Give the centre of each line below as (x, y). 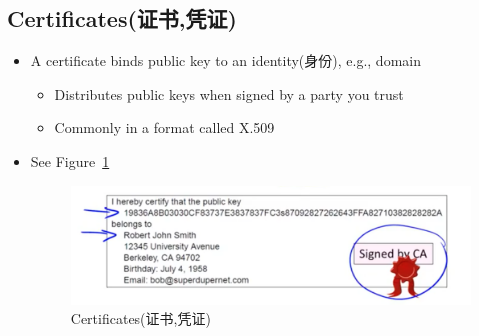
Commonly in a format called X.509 (164, 127)
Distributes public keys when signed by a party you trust (229, 93)
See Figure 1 (70, 160)
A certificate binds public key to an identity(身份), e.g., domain (225, 60)
